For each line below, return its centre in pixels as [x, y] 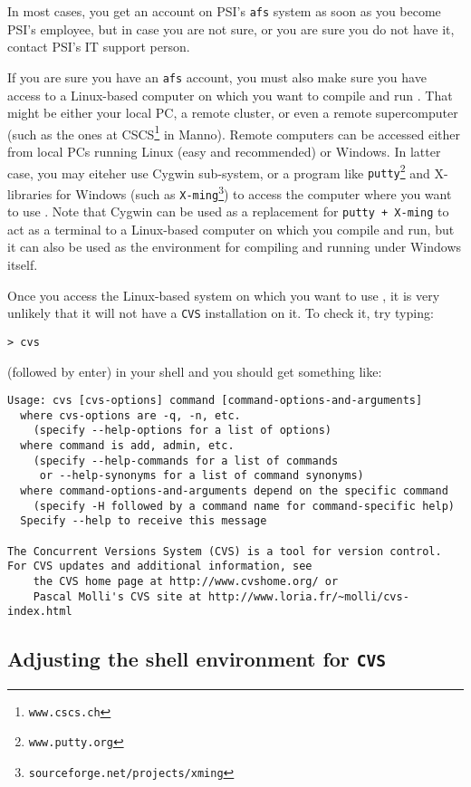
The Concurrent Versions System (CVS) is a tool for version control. [225, 551]
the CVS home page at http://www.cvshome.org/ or [186, 581]
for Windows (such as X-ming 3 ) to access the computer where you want [254, 192]
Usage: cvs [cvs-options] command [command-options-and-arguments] [215, 401]
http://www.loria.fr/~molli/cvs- [308, 596]
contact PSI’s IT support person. [99, 47]
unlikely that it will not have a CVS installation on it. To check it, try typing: [221, 313]
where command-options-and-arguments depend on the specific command [234, 491]
